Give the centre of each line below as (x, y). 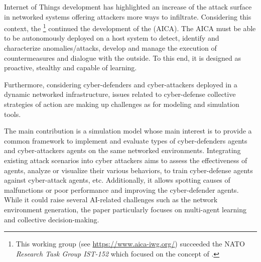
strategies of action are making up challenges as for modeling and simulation (122, 104)
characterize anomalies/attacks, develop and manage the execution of (110, 48)
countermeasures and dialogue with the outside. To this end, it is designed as (122, 57)
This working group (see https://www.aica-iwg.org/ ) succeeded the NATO (130, 244)
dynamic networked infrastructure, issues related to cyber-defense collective (120, 94)
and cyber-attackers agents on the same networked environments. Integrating (122, 150)
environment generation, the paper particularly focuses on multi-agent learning (125, 209)
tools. (13, 114)
